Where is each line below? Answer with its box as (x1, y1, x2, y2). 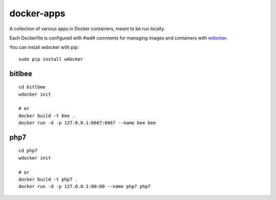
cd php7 (18, 148, 38, 153)
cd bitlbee (18, 84, 46, 90)
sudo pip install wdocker (18, 56, 84, 62)
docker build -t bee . (18, 113, 76, 119)
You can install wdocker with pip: (9, 44, 79, 51)
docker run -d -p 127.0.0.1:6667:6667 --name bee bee (18, 120, 156, 126)
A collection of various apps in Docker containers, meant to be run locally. (9, 26, 166, 32)
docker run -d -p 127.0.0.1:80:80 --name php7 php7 (18, 184, 151, 189)
